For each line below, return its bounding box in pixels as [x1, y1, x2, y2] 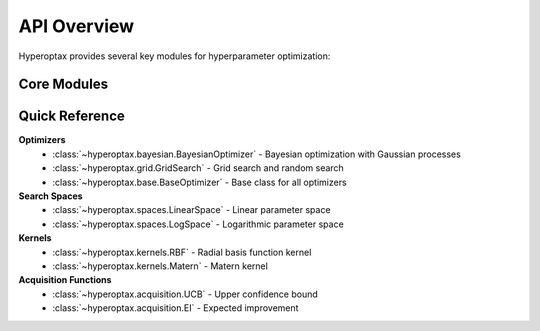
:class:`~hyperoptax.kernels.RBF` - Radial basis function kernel [52, 246, 312, 258]
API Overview [18, 15, 135, 37]
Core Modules [18, 76, 109, 93]
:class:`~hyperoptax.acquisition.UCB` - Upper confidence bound [52, 288, 319, 300]
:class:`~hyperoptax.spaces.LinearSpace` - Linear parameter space [52, 204, 331, 216]
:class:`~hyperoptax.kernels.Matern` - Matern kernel [52, 260, 269, 272]
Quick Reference [18, 108, 125, 125]
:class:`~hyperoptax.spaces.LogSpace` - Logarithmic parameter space [52, 218, 344, 230]
